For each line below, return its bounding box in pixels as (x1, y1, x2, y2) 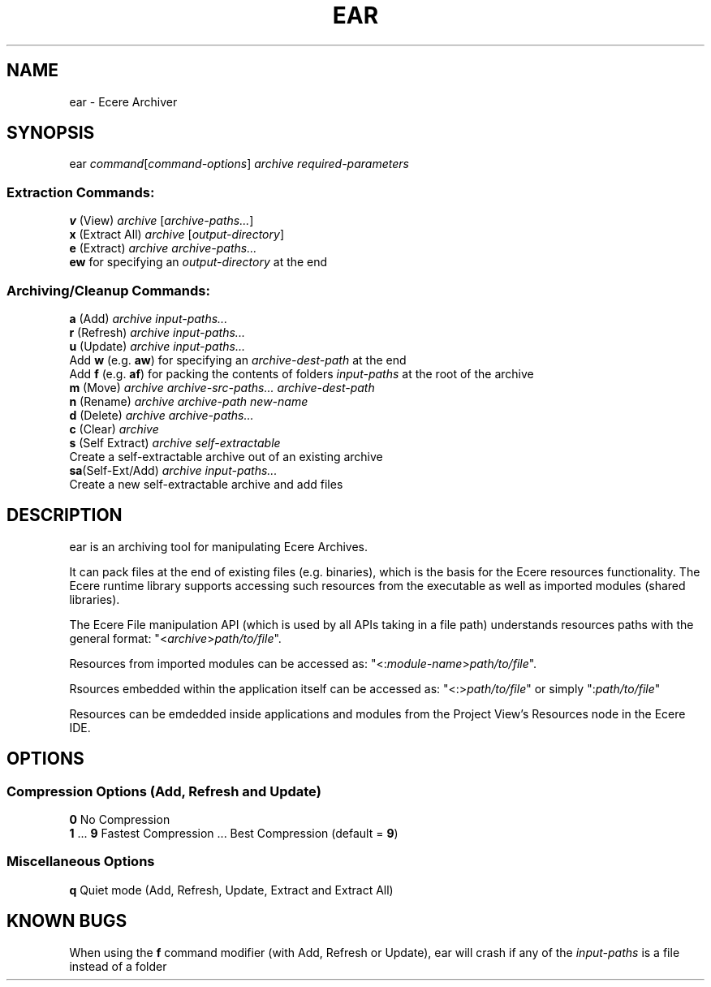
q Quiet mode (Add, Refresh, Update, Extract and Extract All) (69, 882, 394, 897)
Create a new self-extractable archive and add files (69, 476, 343, 491)
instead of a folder (69, 959, 167, 973)
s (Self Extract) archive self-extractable (69, 435, 281, 450)
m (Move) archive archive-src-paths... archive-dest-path (69, 380, 375, 394)
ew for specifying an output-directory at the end (69, 255, 328, 269)
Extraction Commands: (6, 183, 155, 200)
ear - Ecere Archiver (69, 94, 178, 109)
